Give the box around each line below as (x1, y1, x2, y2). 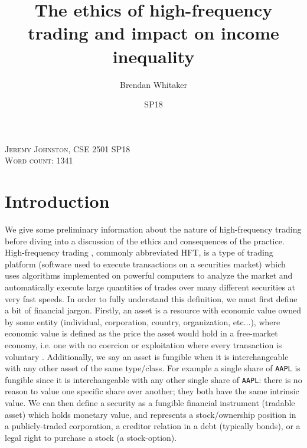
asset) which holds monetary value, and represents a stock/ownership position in (5, 408, 296, 420)
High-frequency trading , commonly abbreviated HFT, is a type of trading (5, 246, 273, 259)
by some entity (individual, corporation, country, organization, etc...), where (5, 315, 280, 328)
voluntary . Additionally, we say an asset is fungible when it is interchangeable (5, 350, 289, 362)
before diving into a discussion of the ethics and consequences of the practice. (5, 234, 285, 247)
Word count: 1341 (5, 154, 73, 166)
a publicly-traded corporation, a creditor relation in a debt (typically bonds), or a (5, 420, 301, 432)
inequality (112, 44, 195, 68)
